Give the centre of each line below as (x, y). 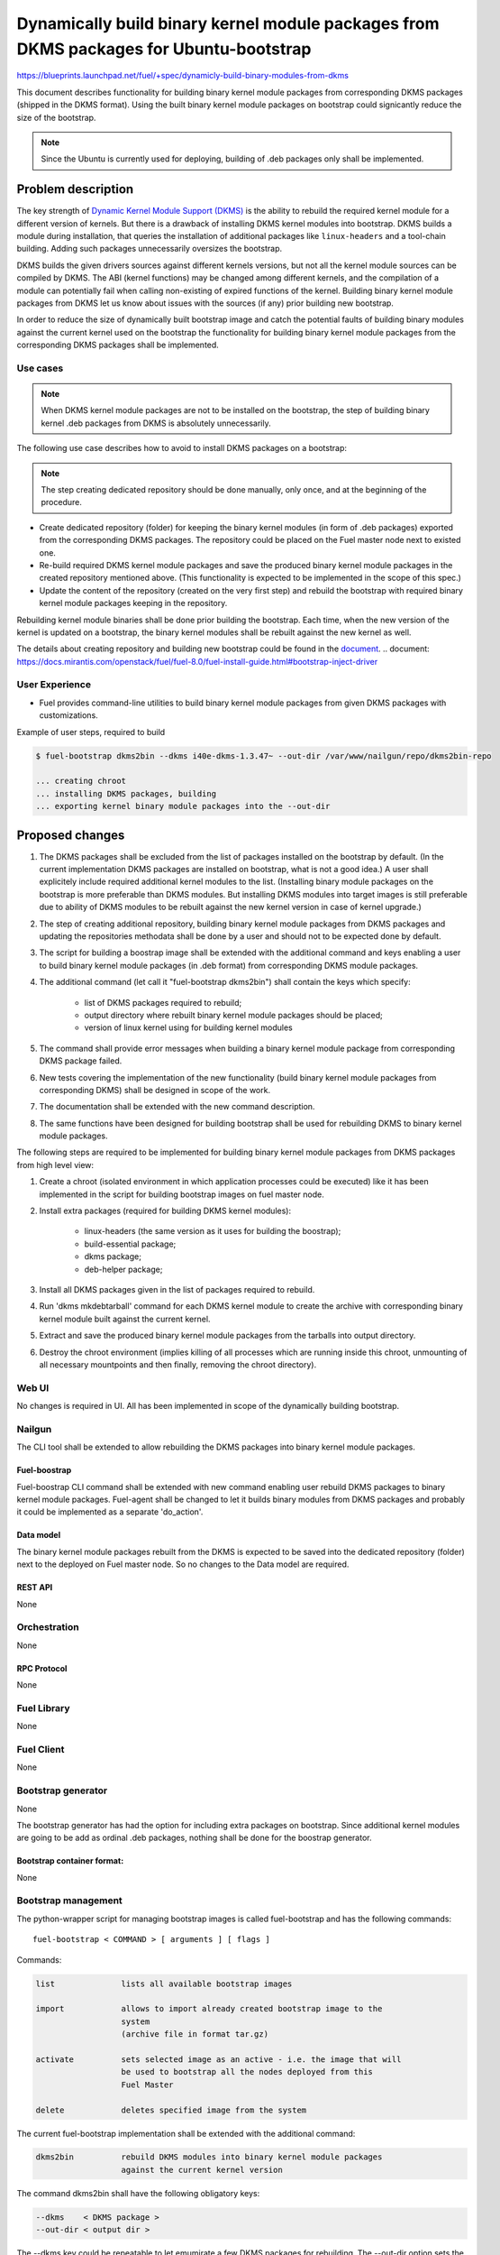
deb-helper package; (123, 1269)
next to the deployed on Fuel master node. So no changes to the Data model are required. (183, 1564)
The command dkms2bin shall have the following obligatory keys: (138, 2193)
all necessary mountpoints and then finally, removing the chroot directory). (178, 1364)
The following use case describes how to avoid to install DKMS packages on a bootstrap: (182, 448)
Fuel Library (43, 1707)
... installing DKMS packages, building (126, 793)
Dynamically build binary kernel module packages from (228, 23)
